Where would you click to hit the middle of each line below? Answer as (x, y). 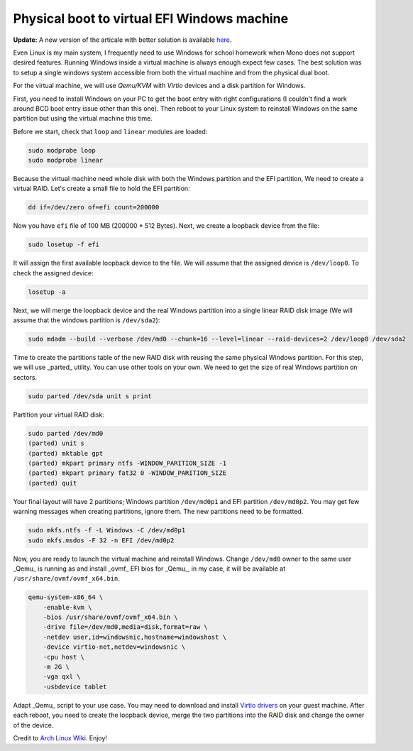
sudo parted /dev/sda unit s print (90, 396)
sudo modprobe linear (66, 160)
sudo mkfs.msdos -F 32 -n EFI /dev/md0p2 (101, 540)
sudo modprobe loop (62, 150)
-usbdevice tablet (75, 686)
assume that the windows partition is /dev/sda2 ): (87, 320)
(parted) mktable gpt (66, 453)
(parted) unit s (56, 443)
